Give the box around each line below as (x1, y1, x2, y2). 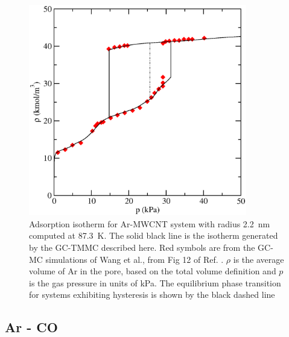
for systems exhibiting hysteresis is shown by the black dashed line (29, 288, 275, 301)
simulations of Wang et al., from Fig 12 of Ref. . (45, 253, 224, 265)
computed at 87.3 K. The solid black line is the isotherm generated (29, 229, 278, 242)
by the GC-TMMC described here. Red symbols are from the (29, 241, 255, 253)
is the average (233, 253, 284, 265)
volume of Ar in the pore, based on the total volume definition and (29, 265, 276, 277)
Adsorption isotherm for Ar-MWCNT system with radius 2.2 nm (29, 217, 270, 230)
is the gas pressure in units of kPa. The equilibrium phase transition (29, 276, 281, 289)
